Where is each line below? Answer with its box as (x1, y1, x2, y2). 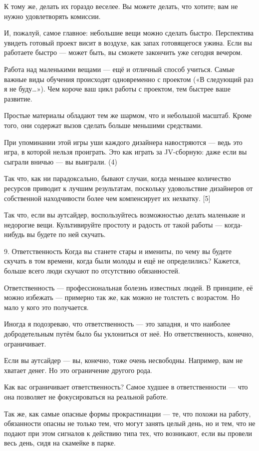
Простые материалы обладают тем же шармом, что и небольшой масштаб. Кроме (4, 110, 252, 120)
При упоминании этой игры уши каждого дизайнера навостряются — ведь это (4, 136, 243, 147)
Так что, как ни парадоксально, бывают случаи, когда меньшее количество (4, 173, 231, 183)
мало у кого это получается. (4, 301, 89, 312)
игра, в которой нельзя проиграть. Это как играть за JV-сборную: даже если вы (4, 146, 247, 157)
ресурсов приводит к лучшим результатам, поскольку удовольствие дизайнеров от (4, 182, 253, 193)
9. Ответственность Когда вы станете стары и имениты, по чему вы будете (4, 245, 232, 256)
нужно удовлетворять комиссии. (4, 10, 101, 21)
